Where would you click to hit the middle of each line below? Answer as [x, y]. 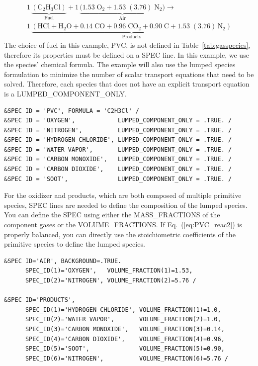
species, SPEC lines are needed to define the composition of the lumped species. [126, 205]
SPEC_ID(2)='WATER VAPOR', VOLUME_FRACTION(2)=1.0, [123, 320]
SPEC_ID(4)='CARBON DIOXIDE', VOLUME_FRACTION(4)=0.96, [125, 339]
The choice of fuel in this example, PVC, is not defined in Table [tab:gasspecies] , [127, 45]
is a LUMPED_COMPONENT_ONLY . [65, 93]
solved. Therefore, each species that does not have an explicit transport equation [127, 84]
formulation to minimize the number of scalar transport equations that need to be [129, 74]
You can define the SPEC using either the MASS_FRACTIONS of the [112, 215]
